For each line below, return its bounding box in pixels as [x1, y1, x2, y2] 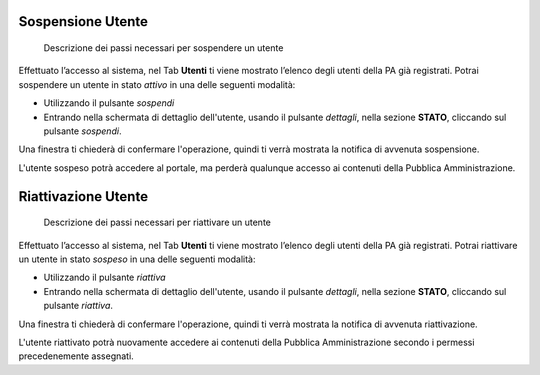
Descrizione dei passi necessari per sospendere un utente [43, 42, 284, 54]
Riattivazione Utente [18, 188, 149, 205]
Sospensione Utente [18, 13, 149, 30]
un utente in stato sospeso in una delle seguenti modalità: [18, 253, 256, 265]
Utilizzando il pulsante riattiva [43, 271, 166, 284]
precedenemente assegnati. [18, 350, 134, 362]
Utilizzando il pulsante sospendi [43, 97, 175, 109]
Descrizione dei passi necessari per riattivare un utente [43, 216, 272, 229]
